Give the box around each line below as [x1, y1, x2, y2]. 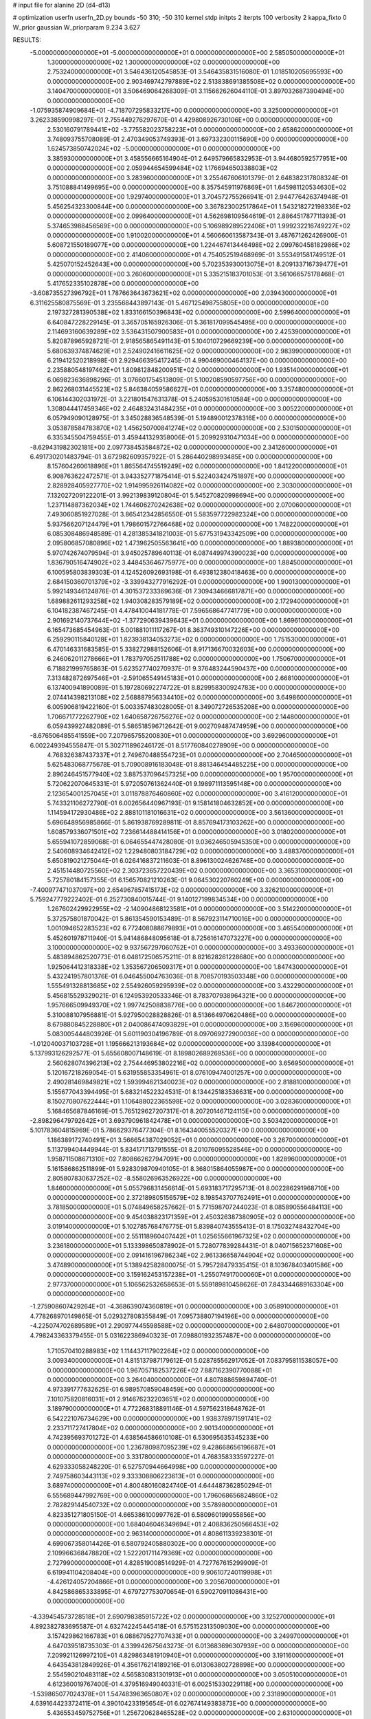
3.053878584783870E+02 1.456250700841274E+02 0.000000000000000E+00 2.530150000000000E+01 [47, 424, 352, 432]
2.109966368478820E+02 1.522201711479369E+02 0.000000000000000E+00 [47, 1549, 273, 1557]
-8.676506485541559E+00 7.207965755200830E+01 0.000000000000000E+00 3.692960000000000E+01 [30, 732, 338, 740]
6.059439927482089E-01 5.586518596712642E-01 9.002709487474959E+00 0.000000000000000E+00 [47, 722, 348, 730]
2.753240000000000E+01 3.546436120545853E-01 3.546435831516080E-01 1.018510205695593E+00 [47, 67, 344, 76]
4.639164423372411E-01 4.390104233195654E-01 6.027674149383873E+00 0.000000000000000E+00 [30, 1699, 328, 1707]
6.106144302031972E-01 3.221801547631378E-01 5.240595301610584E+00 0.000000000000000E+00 [47, 395, 342, 403]
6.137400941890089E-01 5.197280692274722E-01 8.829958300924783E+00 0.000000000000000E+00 [47, 683, 346, 692]
